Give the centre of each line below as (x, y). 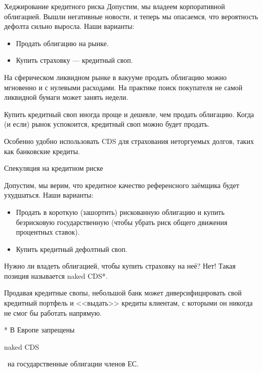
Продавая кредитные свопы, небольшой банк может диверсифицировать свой (123, 293)
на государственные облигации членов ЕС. (73, 364)
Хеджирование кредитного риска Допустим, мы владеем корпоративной (115, 6)
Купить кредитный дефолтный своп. (72, 249)
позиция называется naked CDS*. (56, 275)
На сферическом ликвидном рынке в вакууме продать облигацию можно (116, 77)
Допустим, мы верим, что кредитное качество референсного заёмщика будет (122, 185)
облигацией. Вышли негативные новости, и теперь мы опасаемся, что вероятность (131, 16)
